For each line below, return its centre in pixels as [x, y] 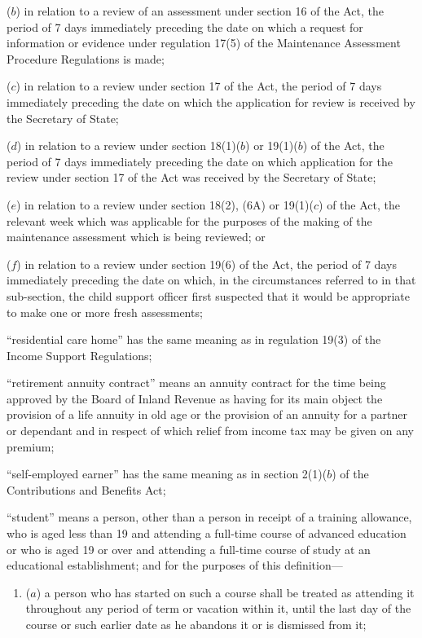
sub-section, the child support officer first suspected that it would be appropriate [208, 295]
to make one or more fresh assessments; [105, 312]
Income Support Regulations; [79, 355]
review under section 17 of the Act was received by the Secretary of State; [191, 177]
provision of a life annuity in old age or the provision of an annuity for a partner [207, 414]
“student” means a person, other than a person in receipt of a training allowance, [209, 517]
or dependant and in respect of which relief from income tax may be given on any [210, 431]
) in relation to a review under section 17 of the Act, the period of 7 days [199, 86]
